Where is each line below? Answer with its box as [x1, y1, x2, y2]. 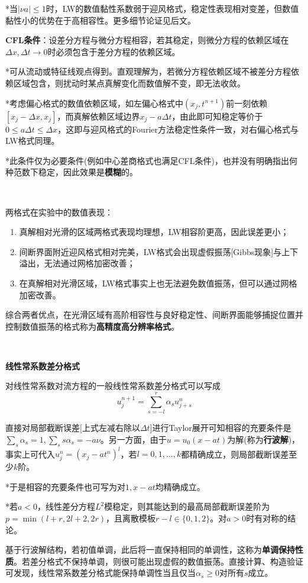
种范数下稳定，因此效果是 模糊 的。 [5, 166, 138, 178]
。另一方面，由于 [100, 433, 167, 445]
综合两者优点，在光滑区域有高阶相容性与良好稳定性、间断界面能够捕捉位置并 [5, 308, 303, 321]
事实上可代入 [5, 447, 55, 460]
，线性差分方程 [37, 500, 96, 513]
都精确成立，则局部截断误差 [181, 447, 289, 460]
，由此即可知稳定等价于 [171, 109, 263, 122]
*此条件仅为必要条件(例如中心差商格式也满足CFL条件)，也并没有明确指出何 [5, 154, 297, 166]
